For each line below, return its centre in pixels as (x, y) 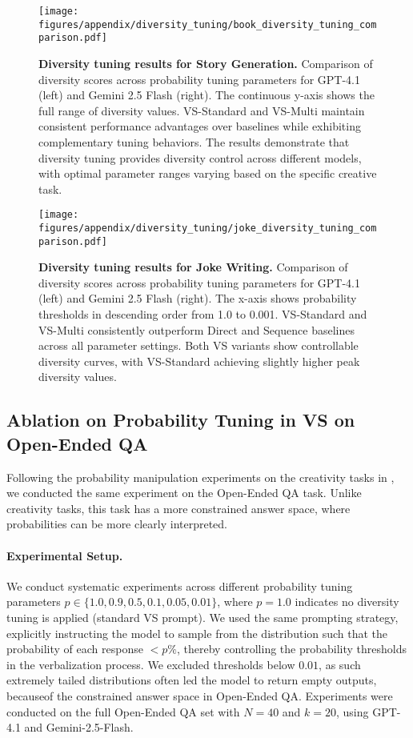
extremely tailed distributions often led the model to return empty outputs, (192, 680)
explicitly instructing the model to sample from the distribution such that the (197, 633)
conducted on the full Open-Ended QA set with (123, 711)
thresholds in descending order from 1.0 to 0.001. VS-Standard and (203, 314)
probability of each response (75, 649)
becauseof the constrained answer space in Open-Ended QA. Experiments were (200, 695)
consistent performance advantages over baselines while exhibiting (200, 126)
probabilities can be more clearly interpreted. (117, 524)
